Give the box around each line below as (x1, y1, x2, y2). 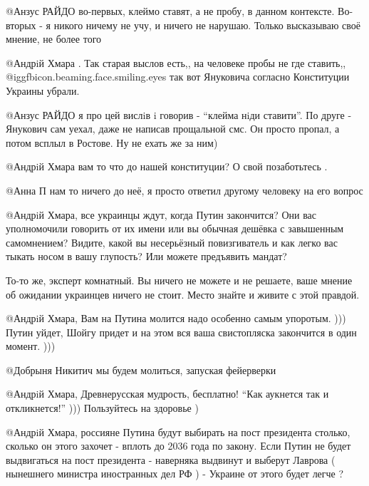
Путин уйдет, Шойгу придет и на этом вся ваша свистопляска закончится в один (6, 324, 357, 339)
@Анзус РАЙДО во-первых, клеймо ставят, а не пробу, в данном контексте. (6, 4, 335, 18)
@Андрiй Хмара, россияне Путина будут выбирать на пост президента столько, (6, 424, 350, 439)
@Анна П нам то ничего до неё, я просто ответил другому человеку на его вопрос (6, 182, 363, 197)
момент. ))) (6, 338, 56, 353)
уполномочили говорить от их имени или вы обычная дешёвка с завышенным (6, 221, 344, 236)
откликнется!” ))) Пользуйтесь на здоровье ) (6, 400, 199, 415)
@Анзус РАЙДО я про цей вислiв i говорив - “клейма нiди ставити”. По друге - (6, 107, 352, 122)
